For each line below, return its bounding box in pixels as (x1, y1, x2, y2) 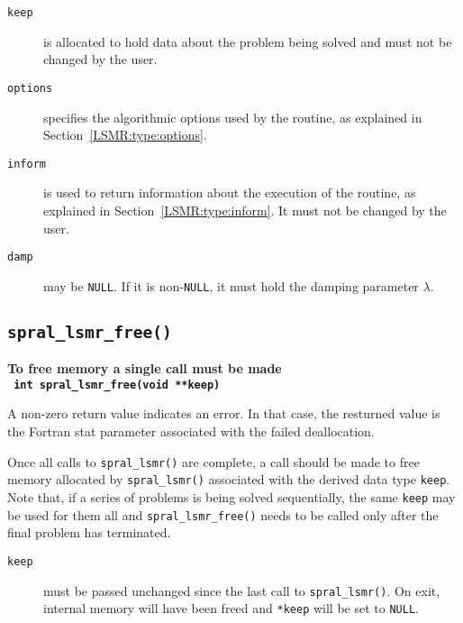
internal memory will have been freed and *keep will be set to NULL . (43, 599, 419, 618)
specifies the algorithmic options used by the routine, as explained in (43, 107, 422, 126)
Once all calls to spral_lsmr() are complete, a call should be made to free (7, 452, 420, 471)
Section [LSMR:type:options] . (43, 125, 207, 144)
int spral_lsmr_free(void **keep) (14, 378, 221, 391)
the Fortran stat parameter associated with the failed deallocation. (7, 422, 375, 441)
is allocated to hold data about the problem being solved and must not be (43, 32, 452, 50)
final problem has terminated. (7, 523, 171, 542)
